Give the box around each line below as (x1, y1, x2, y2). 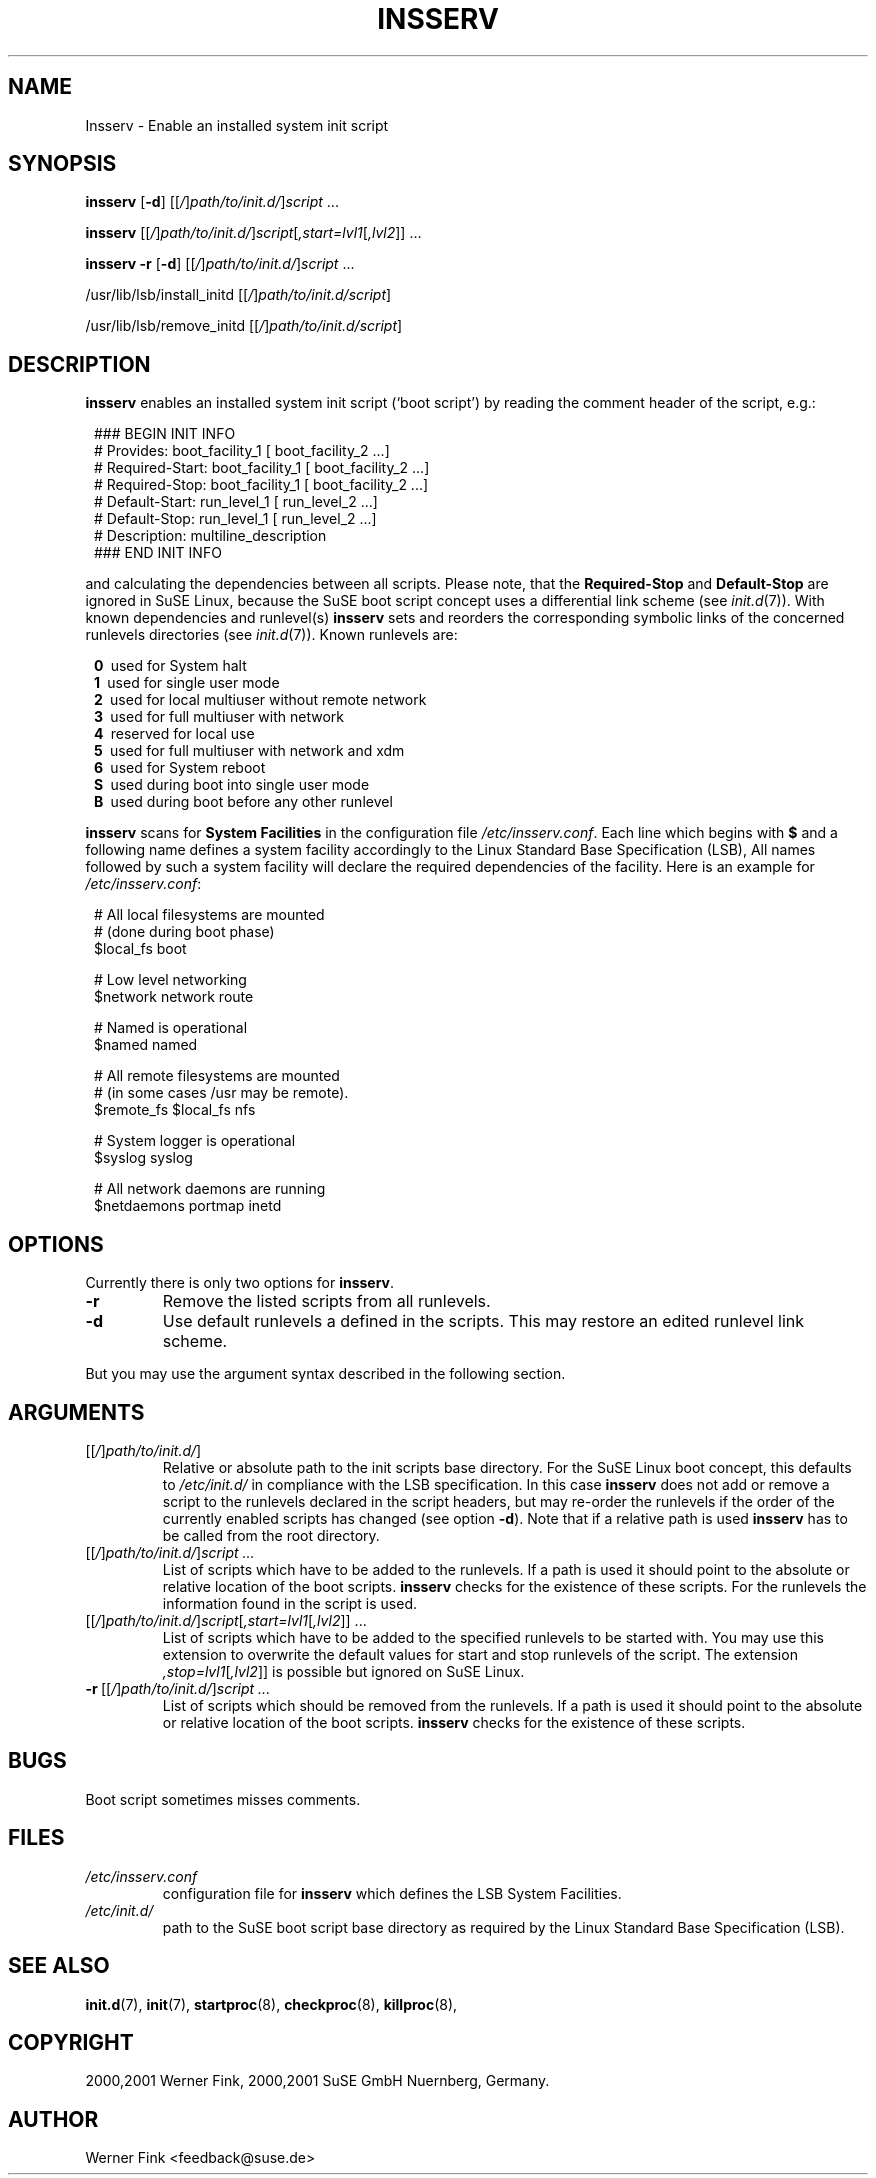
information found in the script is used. (162, 1594, 418, 1612)
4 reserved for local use (94, 725, 255, 743)
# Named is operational (94, 1019, 248, 1037)
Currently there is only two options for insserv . (85, 1274, 395, 1292)
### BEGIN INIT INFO (94, 425, 236, 443)
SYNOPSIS (8, 151, 117, 177)
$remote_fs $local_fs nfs (94, 1101, 256, 1119)
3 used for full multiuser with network (94, 708, 344, 726)
